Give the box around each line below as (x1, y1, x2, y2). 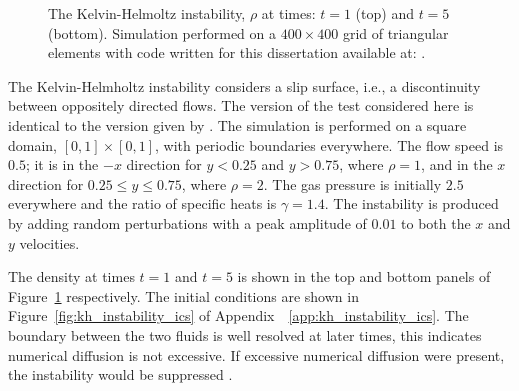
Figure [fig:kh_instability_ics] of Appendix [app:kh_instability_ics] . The (8, 305, 469, 326)
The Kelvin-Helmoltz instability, (48, 3, 246, 23)
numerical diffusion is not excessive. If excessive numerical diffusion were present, (8, 344, 505, 365)
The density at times (8, 266, 135, 287)
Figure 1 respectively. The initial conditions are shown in (8, 285, 359, 306)
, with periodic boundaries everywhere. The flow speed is (155, 134, 504, 155)
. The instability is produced (324, 193, 499, 214)
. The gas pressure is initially (263, 173, 442, 194)
